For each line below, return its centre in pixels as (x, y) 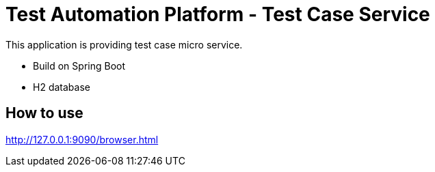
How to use (44, 113)
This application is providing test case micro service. (124, 44)
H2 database (62, 87)
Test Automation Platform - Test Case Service (218, 14)
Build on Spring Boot (79, 66)
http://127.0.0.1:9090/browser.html (82, 139)
